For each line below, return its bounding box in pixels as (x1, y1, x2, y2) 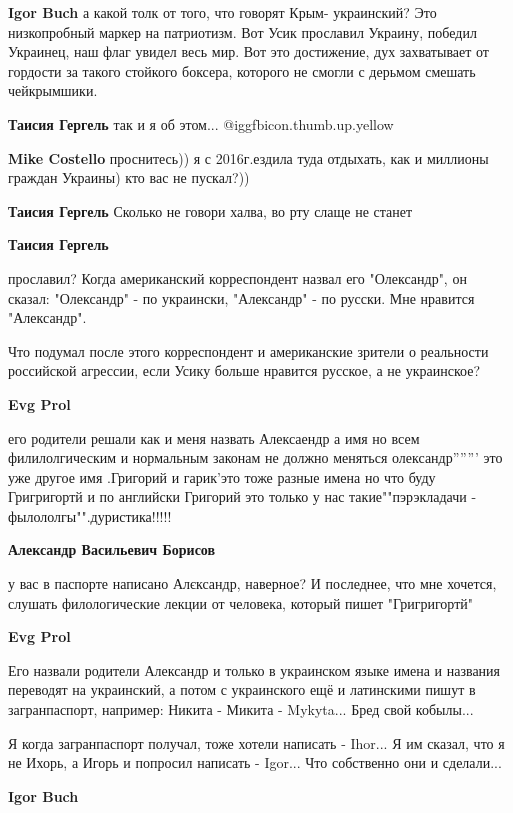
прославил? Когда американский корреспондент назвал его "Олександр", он (8, 267, 467, 288)
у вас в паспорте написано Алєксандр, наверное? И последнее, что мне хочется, (8, 573, 497, 594)
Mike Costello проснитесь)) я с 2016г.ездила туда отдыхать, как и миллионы (8, 147, 489, 168)
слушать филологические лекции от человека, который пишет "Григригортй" (8, 592, 474, 613)
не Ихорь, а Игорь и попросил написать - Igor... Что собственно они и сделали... (8, 752, 502, 773)
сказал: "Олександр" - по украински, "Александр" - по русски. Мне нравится (8, 287, 475, 308)
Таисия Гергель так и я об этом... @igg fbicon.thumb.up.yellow (8, 113, 394, 134)
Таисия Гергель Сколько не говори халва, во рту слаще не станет (8, 200, 413, 221)
